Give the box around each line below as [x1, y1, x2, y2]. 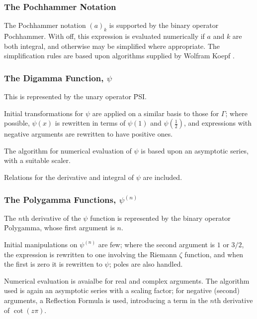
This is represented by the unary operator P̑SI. [4, 91, 147, 102]
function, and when [184, 249, 244, 259]
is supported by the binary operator [109, 20, 219, 30]
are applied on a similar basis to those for [92, 108, 219, 118]
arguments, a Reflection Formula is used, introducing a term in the [4, 295, 208, 305]
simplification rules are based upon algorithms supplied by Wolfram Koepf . [4, 50, 235, 61]
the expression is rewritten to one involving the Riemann [4, 249, 177, 259]
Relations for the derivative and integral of [4, 171, 134, 182]
